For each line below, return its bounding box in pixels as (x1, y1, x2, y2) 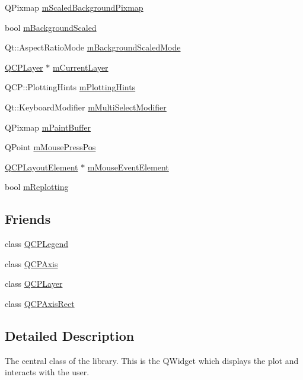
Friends (5, 210, 51, 228)
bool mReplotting (5, 180, 69, 193)
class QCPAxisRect (5, 297, 75, 309)
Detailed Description (5, 326, 135, 344)
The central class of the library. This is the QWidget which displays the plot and (5, 354, 299, 366)
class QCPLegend (5, 237, 69, 250)
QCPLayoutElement (5, 160, 78, 173)
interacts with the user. (5, 366, 90, 378)
